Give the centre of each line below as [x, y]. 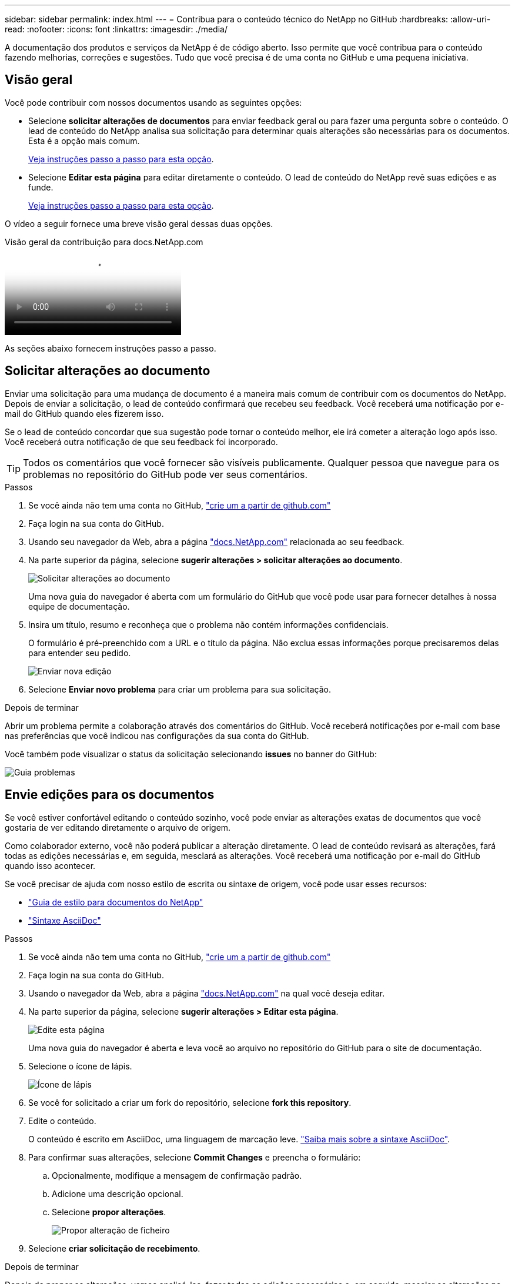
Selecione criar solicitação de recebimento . [114, 1248]
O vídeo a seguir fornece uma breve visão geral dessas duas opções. [139, 223]
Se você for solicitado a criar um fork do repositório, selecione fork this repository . [190, 1102]
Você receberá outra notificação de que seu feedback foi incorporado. [141, 442]
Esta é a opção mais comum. [84, 141]
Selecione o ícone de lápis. [80, 1066]
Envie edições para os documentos [110, 795]
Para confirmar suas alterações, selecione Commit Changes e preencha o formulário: [195, 1157]
